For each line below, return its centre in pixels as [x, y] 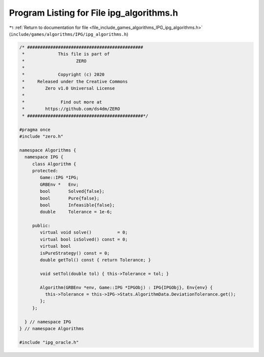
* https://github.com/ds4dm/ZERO [71, 109]
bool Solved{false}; [72, 191]
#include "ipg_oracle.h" [49, 342]
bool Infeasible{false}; [77, 205]
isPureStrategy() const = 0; [75, 253]
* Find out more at [62, 102]
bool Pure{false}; [70, 198]
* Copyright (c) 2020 [63, 75]
